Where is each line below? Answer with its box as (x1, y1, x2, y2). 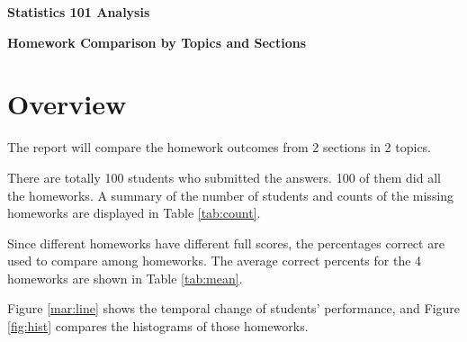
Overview (7, 85, 127, 122)
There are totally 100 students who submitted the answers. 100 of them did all (7, 167, 441, 186)
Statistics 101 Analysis (7, 3, 150, 21)
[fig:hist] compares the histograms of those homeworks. (7, 317, 309, 336)
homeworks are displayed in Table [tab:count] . (7, 203, 261, 222)
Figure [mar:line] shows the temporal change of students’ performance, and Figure (7, 299, 461, 318)
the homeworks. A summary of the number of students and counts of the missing (7, 185, 454, 204)
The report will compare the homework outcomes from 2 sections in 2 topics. (7, 138, 432, 157)
